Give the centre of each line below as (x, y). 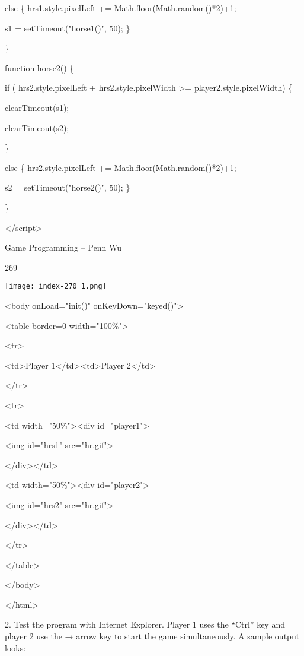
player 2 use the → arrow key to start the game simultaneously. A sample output (152, 636)
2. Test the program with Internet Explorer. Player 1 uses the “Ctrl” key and (145, 624)
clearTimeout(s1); (37, 107)
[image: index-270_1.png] (56, 286)
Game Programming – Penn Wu (63, 247)
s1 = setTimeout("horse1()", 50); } (68, 28)
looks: (15, 647)
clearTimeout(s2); (37, 127)
